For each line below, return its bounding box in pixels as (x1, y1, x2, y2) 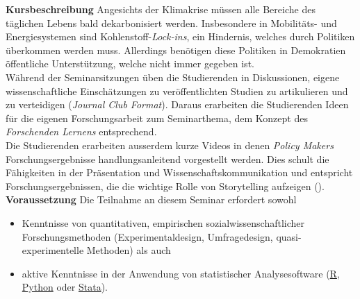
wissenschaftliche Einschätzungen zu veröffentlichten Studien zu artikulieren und (6, 83, 348, 98)
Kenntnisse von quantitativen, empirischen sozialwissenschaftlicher (22, 215, 305, 230)
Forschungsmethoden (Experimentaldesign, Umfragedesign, (22, 229, 273, 244)
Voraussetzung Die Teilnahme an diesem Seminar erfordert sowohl (6, 192, 297, 207)
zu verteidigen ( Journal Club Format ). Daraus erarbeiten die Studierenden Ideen (6, 97, 349, 112)
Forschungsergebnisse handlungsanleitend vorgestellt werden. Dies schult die (6, 151, 329, 166)
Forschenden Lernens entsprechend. (6, 124, 157, 139)
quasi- (276, 229, 302, 244)
